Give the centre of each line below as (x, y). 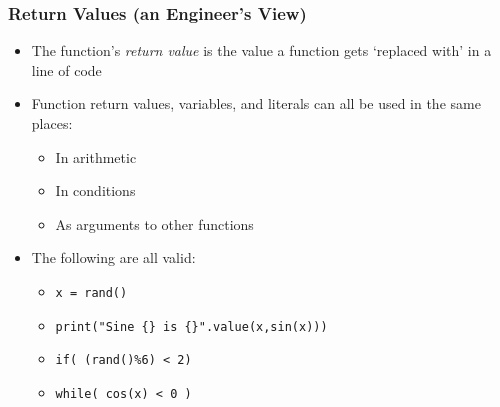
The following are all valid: (113, 257)
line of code (66, 69)
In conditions (95, 190)
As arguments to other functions (154, 223)
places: (52, 123)
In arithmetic (96, 156)
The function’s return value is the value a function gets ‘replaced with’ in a (261, 50)
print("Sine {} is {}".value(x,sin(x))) (191, 326)
